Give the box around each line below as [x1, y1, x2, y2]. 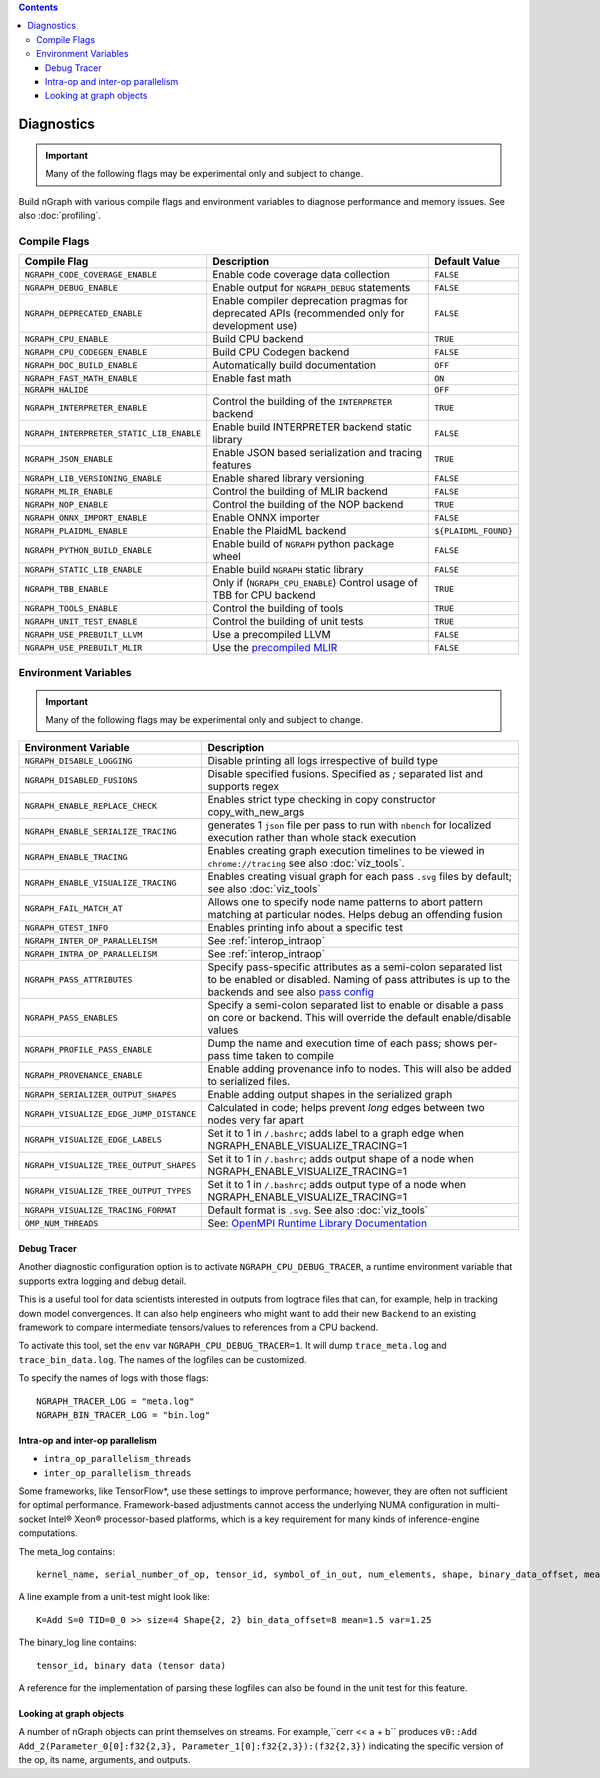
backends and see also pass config [207, 985, 375, 999]
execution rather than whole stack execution [207, 831, 417, 845]
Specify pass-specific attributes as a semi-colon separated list [207, 960, 503, 974]
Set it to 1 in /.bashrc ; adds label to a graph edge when [207, 1126, 465, 1140]
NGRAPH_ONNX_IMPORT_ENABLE [24, 512, 148, 523]
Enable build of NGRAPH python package [211, 537, 395, 551]
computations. [18, 1527, 79, 1539]
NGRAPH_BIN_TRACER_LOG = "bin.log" [36, 1409, 211, 1420]
